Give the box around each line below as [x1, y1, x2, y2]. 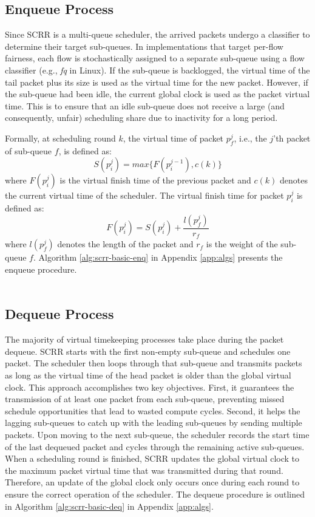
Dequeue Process [5, 304, 114, 323]
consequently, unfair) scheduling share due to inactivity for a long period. [5, 111, 278, 124]
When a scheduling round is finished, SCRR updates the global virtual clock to [5, 452, 299, 465]
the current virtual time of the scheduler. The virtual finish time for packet [5, 189, 284, 202]
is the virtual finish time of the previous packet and [59, 174, 251, 187]
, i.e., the [234, 131, 267, 144]
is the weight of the [206, 238, 278, 250]
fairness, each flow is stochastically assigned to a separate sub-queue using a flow [5, 52, 305, 64]
